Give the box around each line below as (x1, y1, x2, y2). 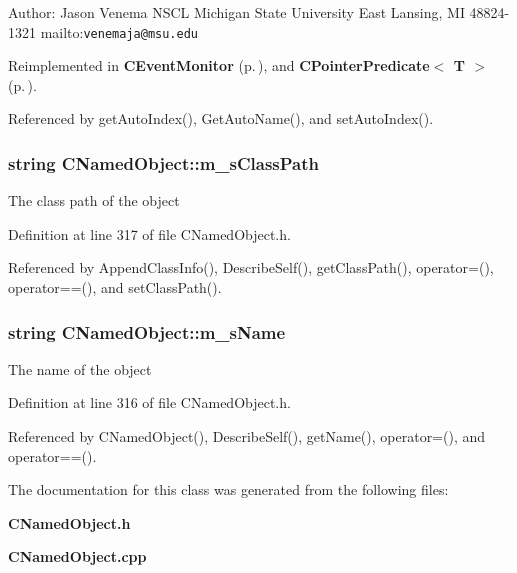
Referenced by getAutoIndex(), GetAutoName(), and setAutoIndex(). (8, 108, 434, 129)
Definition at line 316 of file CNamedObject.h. (8, 392, 291, 413)
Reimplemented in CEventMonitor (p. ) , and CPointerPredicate (8, 55, 430, 76)
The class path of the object (8, 190, 180, 211)
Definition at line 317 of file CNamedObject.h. (8, 223, 291, 244)
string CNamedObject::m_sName (8, 319, 286, 344)
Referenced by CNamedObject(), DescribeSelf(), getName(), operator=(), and (8, 426, 486, 447)
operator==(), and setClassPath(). (8, 277, 222, 298)
